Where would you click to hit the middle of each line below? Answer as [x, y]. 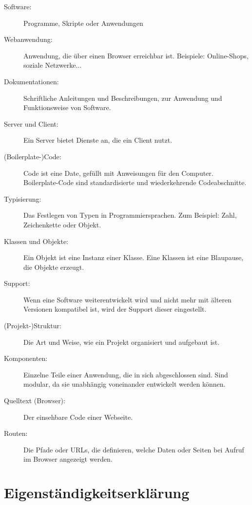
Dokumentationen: [31, 81]
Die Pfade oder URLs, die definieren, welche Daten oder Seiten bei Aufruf [134, 449]
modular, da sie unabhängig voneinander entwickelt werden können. [125, 384]
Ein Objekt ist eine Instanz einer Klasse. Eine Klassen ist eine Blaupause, [134, 257]
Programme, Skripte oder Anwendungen [83, 23]
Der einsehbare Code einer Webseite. [78, 417]
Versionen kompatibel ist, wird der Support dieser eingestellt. [115, 309]
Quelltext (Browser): [35, 401]
